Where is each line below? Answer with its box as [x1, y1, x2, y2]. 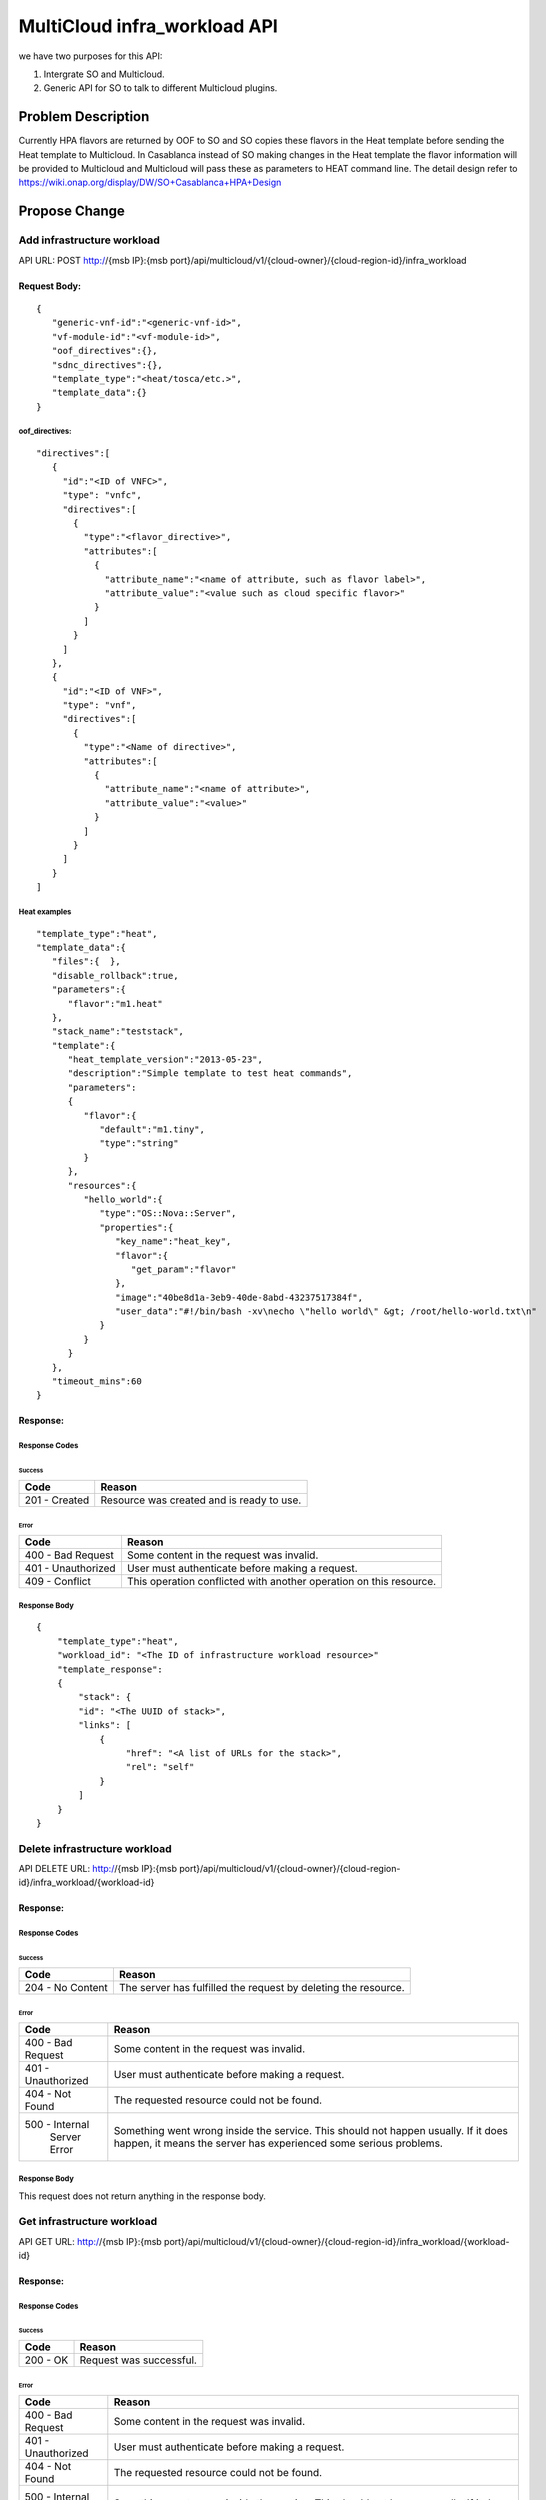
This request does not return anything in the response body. [18, 2190, 267, 2202]
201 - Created [24, 1493, 90, 1507]
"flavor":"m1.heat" [67, 998, 164, 1009]
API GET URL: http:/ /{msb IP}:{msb [18, 2235, 162, 2247]
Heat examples [18, 906, 72, 917]
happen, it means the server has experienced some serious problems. [113, 2136, 444, 2150]
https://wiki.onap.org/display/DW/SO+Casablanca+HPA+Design [18, 176, 282, 189]
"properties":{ [99, 1221, 174, 1233]
